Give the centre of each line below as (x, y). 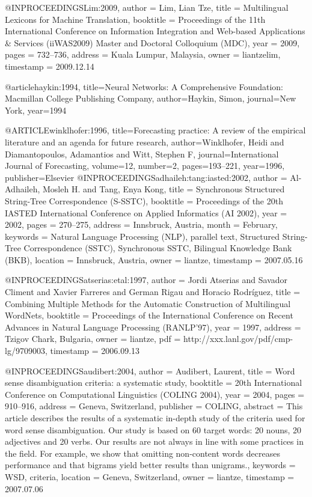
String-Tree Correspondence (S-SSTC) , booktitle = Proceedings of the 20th (144, 200)
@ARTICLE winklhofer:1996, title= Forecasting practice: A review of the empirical (155, 130)
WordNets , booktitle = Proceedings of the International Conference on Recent (149, 315)
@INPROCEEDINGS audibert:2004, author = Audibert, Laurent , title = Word (150, 370)
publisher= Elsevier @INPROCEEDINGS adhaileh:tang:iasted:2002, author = (146, 177)
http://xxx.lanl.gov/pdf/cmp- (238, 339)
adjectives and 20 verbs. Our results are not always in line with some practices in (154, 441)
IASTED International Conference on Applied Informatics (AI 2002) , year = (146, 212)
